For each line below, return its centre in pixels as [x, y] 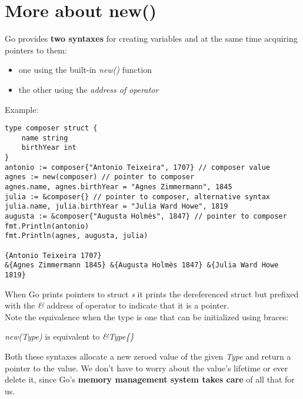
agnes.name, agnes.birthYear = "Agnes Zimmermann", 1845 [119, 187]
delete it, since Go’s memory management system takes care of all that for [150, 379]
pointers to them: [36, 50]
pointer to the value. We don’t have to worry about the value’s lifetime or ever [146, 368]
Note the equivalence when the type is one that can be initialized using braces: [147, 316]
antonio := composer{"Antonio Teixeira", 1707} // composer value [138, 167]
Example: [22, 109]
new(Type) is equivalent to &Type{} [69, 336]
